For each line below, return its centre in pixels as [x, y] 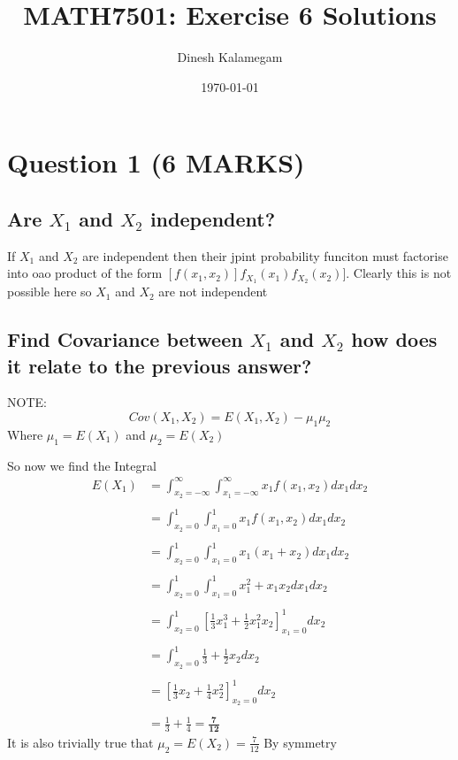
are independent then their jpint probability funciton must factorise [265, 255]
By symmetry [300, 742]
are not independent [213, 292]
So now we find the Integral [82, 465]
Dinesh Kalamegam [230, 57]
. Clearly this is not [399, 273]
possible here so [50, 292]
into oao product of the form [85, 273]
